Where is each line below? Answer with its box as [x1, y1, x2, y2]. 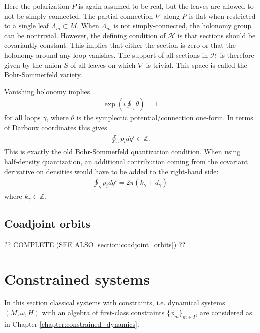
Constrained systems [4, 268, 150, 289]
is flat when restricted [189, 10, 256, 21]
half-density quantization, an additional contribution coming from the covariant [4, 156, 248, 167]
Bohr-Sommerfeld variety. [4, 69, 82, 80]
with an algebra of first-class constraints [42, 307, 165, 318]
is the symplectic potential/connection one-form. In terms [76, 112, 253, 123]
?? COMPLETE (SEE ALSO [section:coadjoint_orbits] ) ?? [4, 239, 186, 249]
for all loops [4, 112, 41, 123]
